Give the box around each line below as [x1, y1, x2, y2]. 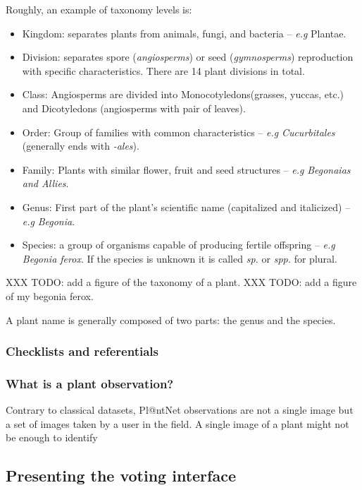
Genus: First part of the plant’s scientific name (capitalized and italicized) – [22, 199, 351, 214]
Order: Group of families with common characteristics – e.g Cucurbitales [22, 124, 335, 139]
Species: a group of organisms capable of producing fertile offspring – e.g [22, 237, 335, 252]
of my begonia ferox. [6, 288, 94, 303]
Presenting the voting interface [6, 465, 236, 486]
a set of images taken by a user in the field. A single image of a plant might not [6, 416, 349, 431]
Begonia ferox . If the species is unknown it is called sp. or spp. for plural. [22, 251, 337, 265]
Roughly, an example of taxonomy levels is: [6, 2, 192, 16]
